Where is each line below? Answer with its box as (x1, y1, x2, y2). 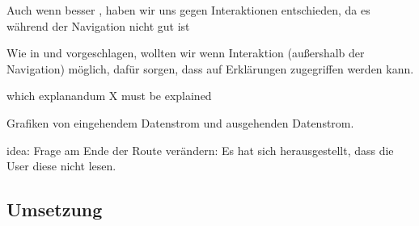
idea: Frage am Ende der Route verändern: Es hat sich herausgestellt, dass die (6, 141, 394, 158)
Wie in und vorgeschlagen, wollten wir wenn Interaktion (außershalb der (6, 44, 365, 61)
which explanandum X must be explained (6, 87, 212, 104)
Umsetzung (6, 197, 103, 222)
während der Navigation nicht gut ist (6, 17, 190, 34)
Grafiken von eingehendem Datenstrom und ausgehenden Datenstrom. (6, 114, 354, 131)
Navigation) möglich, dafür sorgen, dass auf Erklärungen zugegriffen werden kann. (6, 60, 414, 77)
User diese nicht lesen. (6, 157, 116, 174)
